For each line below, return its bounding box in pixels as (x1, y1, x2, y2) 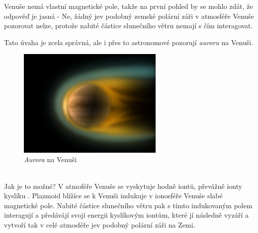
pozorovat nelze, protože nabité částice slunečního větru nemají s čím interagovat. (4, 20, 253, 31)
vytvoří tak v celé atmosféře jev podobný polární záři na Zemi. (4, 219, 195, 230)
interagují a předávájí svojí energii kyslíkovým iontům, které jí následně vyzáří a (4, 210, 249, 220)
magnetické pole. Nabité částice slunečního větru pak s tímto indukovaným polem (4, 200, 253, 210)
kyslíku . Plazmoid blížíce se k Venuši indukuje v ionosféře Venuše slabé (4, 190, 223, 201)
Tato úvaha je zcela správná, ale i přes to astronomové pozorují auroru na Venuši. (4, 37, 253, 47)
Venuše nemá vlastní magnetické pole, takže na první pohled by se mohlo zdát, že (4, 1, 253, 11)
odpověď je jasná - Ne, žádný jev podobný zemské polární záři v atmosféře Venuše (4, 10, 254, 21)
